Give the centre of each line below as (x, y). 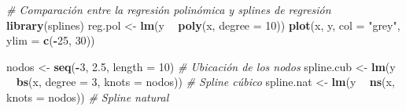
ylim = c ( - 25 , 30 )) (51, 40)
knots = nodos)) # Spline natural (88, 97)
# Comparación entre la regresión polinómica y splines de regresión (169, 9)
